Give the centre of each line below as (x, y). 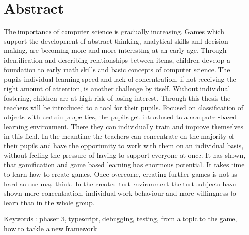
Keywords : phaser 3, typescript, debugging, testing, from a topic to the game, (121, 219)
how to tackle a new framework (50, 228)
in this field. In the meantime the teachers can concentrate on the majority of (119, 136)
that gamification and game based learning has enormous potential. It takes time (124, 164)
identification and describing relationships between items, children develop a (117, 59)
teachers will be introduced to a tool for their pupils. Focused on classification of (124, 107)
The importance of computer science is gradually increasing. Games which (114, 31)
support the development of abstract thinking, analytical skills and (103, 41)
